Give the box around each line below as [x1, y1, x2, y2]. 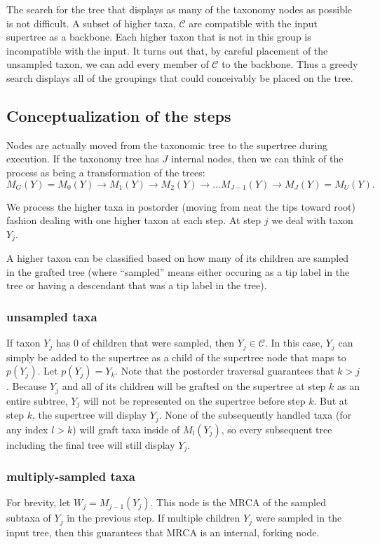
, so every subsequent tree [221, 421, 332, 436]
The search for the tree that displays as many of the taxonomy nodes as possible [6, 2, 353, 16]
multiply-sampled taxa [6, 467, 136, 484]
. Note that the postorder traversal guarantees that [115, 363, 334, 378]
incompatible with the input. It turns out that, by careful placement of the [6, 43, 328, 57]
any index [6, 421, 48, 436]
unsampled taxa [6, 307, 97, 325]
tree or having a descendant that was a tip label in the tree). [6, 278, 267, 293]
